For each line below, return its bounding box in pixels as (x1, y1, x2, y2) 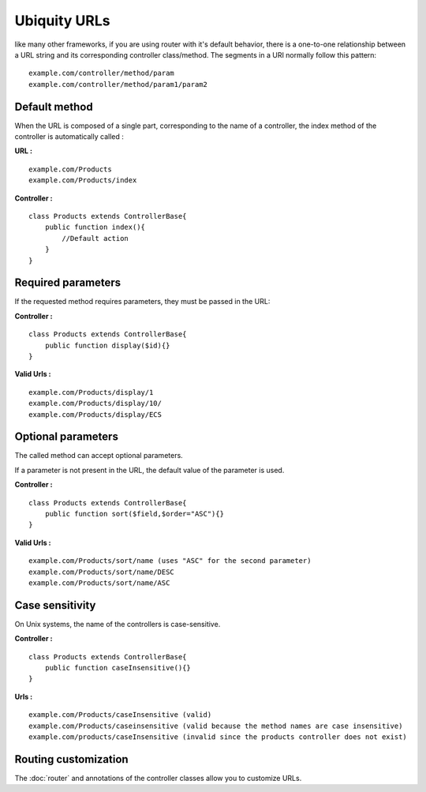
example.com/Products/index (28, 176, 137, 185)
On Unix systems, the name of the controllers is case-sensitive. (14, 619, 221, 629)
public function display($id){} (44, 340, 170, 350)
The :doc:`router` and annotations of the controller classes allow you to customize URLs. (14, 773, 302, 783)
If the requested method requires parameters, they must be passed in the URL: (14, 297, 271, 306)
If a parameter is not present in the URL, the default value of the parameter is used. (14, 465, 285, 475)
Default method (14, 99, 94, 114)
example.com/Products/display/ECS (28, 410, 162, 419)
